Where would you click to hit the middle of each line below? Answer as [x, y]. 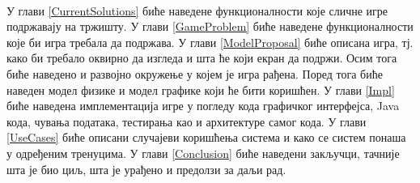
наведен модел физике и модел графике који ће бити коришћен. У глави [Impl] [201, 89]
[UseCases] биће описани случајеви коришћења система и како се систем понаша [206, 137]
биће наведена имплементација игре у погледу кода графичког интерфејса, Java [203, 106]
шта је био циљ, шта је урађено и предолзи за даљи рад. [146, 169]
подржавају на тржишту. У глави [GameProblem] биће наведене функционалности [210, 26]
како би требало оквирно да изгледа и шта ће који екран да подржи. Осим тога [202, 58]
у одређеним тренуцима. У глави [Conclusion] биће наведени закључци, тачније [203, 153]
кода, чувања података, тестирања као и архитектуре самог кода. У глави [187, 121]
